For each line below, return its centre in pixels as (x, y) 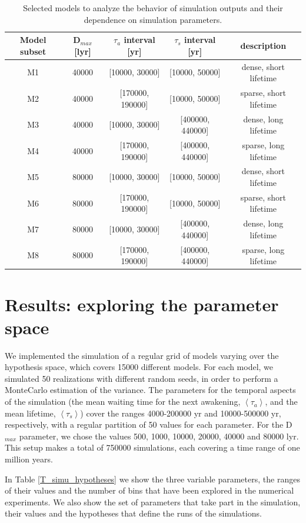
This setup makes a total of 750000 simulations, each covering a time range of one (152, 447)
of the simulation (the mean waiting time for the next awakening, (123, 402)
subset (33, 51)
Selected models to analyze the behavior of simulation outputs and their (153, 8)
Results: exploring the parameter (142, 304)
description (263, 45)
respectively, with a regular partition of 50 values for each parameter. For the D (149, 424)
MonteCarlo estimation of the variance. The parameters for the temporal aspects (150, 390)
